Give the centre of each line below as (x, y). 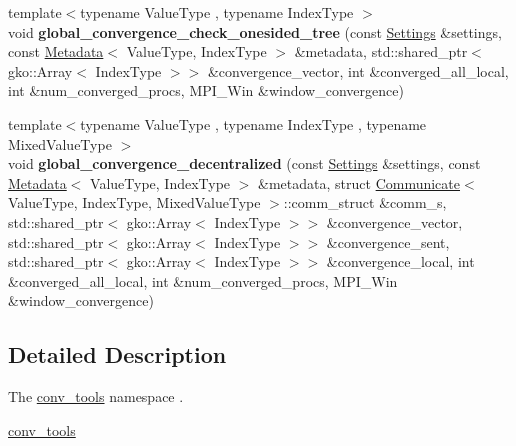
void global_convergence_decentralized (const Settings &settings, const (244, 163)
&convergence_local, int (400, 261)
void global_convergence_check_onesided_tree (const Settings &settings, (255, 31)
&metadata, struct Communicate (359, 182)
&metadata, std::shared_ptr (381, 51)
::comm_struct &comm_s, (365, 202)
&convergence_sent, (388, 241)
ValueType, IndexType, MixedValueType (134, 202)
